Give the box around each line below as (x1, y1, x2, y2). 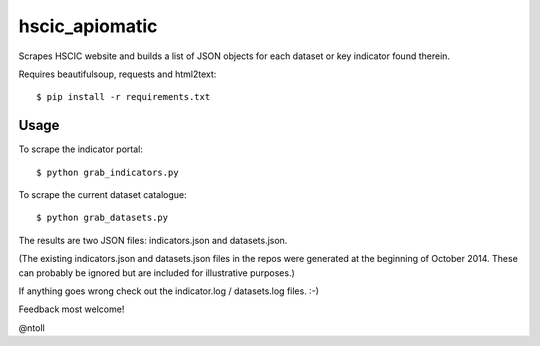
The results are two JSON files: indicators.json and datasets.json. (18, 234, 288, 246)
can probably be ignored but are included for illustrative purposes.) (18, 266, 295, 279)
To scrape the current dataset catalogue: (18, 189, 187, 201)
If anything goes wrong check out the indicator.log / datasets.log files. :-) (18, 285, 320, 297)
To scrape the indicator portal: (18, 143, 144, 155)
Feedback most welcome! (18, 303, 125, 315)
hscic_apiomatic (18, 15, 158, 37)
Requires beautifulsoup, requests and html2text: (18, 68, 217, 80)
